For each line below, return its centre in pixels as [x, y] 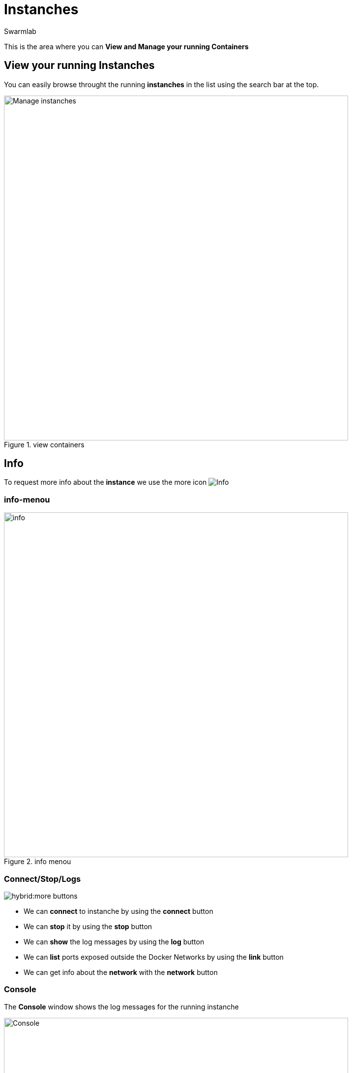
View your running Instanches [79, 66]
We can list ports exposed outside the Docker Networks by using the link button [154, 957]
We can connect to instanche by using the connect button [118, 911]
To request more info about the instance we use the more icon [105, 482]
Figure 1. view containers [44, 444]
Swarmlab [20, 31]
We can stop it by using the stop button [88, 926]
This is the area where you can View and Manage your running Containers [126, 46]
